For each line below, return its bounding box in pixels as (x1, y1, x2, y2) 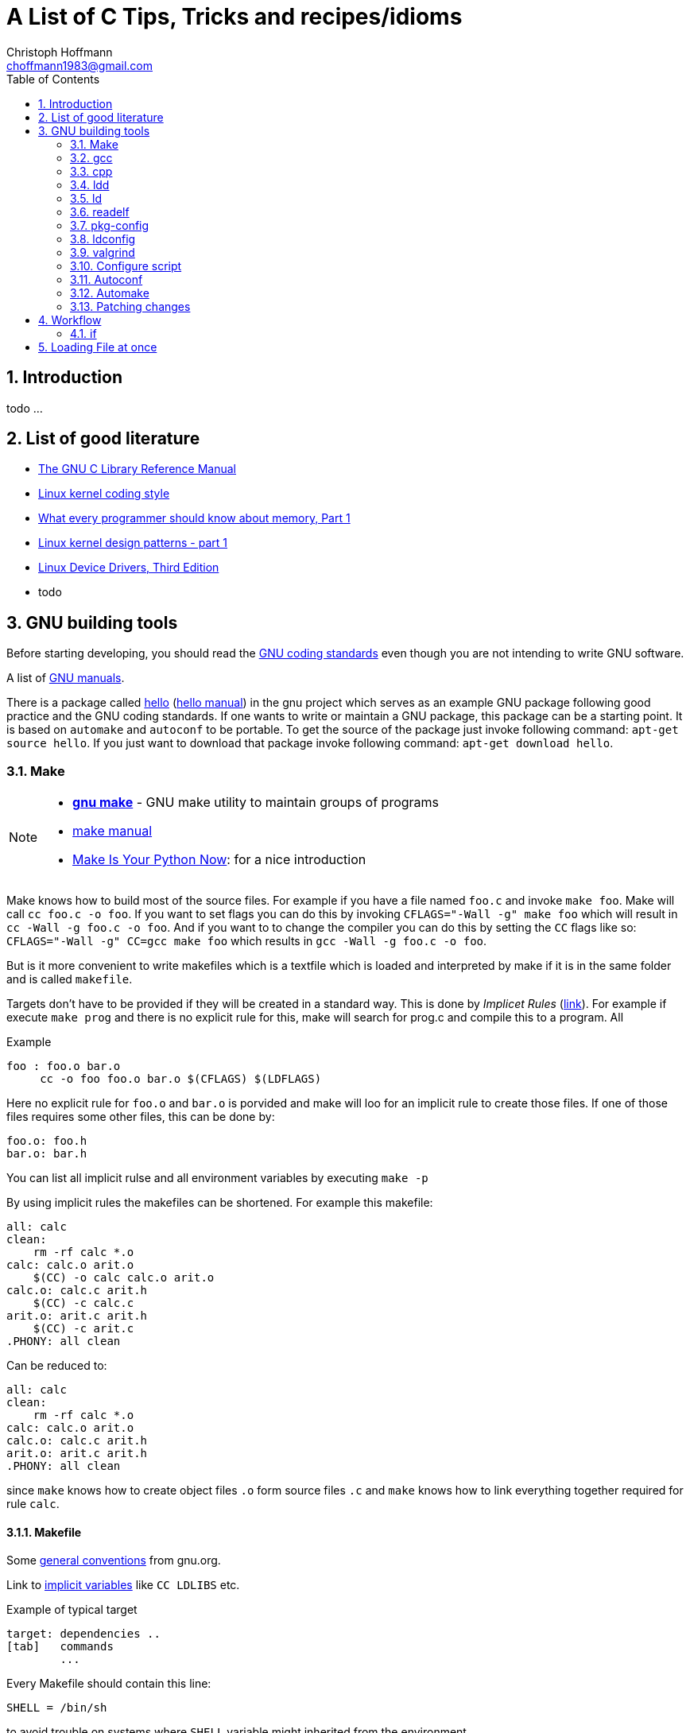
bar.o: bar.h (6, 1147, 87, 1161)
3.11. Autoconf (70, 272, 143, 286)
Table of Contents (6, 72, 100, 86)
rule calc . (6, 1497, 60, 1511)
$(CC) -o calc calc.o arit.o (33, 1271, 215, 1285)
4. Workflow (38, 312, 102, 327)
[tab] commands (6, 1640, 114, 1654)
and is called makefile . (6, 972, 133, 987)
